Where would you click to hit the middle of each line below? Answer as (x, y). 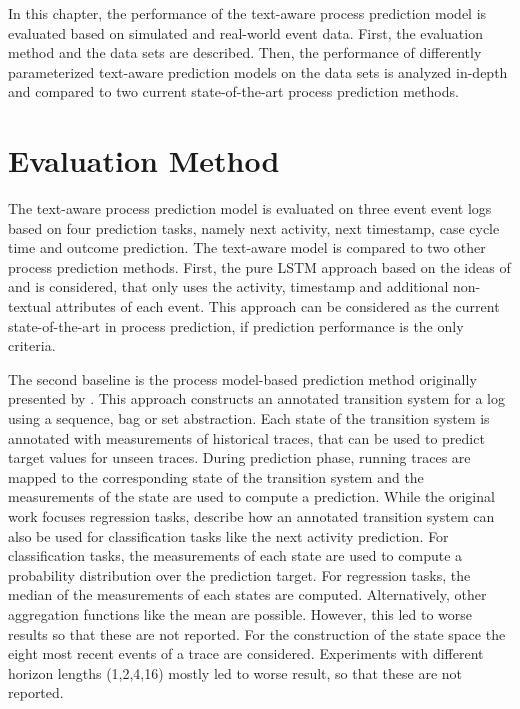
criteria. (32, 345)
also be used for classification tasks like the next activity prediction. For (228, 535)
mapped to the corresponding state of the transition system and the (216, 476)
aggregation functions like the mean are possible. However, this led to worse (240, 613)
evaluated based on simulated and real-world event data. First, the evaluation (245, 32)
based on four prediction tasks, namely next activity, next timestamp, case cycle (254, 227)
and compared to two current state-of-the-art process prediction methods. (233, 91)
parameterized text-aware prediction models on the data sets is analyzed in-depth (258, 71)
